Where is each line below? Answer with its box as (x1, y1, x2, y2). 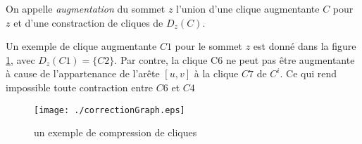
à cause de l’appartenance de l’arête (6, 66, 160, 81)
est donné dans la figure (253, 39, 356, 53)
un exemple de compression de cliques (34, 125, 197, 140)
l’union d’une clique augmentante (176, 1, 320, 15)
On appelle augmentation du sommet (6, 1, 166, 15)
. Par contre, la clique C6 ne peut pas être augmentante (114, 52, 355, 67)
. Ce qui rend (280, 66, 337, 81)
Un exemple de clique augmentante (6, 39, 157, 53)
